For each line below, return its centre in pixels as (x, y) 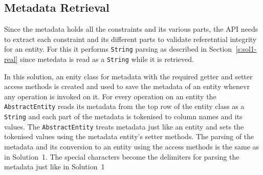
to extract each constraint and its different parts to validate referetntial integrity (130, 39)
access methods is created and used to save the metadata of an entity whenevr (127, 86)
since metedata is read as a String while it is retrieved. (107, 59)
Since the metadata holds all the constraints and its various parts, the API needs (131, 29)
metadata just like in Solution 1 (54, 167)
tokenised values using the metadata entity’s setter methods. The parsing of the (129, 136)
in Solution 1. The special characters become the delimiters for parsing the (122, 156)
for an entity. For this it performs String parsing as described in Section (118, 49)
